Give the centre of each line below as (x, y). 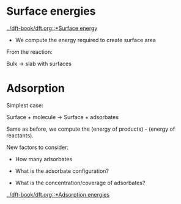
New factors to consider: (38, 147)
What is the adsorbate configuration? (62, 171)
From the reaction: (30, 52)
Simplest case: (25, 105)
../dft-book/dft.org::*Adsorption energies (58, 194)
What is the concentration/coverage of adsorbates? (80, 183)
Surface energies (51, 11)
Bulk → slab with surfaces (39, 64)
